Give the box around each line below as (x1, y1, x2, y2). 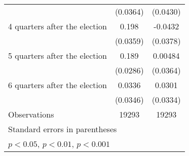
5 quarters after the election (8, 50, 107, 61)
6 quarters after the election (8, 79, 107, 91)
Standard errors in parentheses (8, 123, 117, 135)
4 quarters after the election (8, 20, 107, 32)
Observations (8, 108, 54, 120)
